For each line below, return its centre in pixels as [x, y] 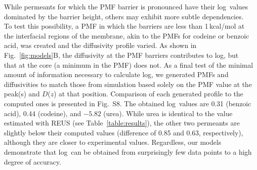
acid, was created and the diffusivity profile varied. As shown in [100, 45]
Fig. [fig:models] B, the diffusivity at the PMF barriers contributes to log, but [121, 55]
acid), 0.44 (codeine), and [43, 113]
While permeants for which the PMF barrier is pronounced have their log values [126, 6]
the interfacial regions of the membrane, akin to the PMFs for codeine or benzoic [127, 35]
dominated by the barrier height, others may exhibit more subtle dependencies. [124, 16]
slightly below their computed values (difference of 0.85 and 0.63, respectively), [124, 132]
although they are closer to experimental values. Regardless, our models [113, 142]
